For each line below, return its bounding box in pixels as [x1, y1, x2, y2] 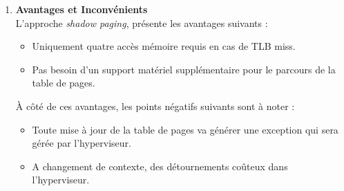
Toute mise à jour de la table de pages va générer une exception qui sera [32, 122, 338, 136]
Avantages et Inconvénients [15, 2, 148, 16]
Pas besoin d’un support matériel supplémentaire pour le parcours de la [32, 62, 336, 76]
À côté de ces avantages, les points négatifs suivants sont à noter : [15, 98, 295, 113]
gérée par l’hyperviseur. [32, 136, 131, 150]
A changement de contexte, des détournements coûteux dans [32, 158, 288, 173]
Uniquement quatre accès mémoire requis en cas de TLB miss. [32, 39, 296, 53]
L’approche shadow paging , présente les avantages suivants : [15, 15, 268, 30]
